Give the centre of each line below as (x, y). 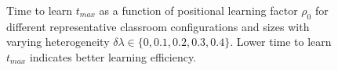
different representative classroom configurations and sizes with (158, 26)
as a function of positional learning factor (198, 10)
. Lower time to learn (281, 42)
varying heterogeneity (58, 42)
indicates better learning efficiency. (113, 56)
